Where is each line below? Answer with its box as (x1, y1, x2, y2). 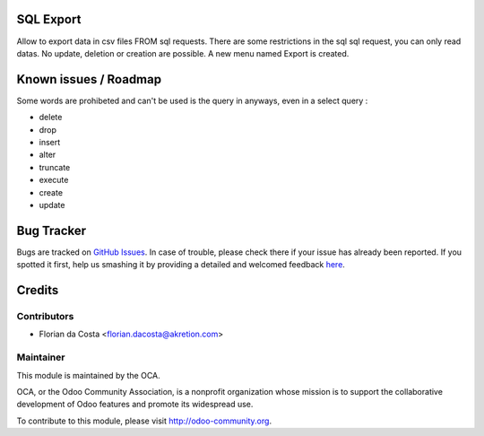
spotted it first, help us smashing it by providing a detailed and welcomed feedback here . (16, 259, 345, 270)
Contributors (16, 310, 74, 323)
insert (39, 136, 61, 147)
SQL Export (16, 12, 82, 27)
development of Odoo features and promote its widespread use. (16, 399, 254, 410)
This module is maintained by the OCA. (16, 370, 160, 380)
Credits (16, 283, 59, 298)
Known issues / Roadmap (16, 72, 161, 87)
